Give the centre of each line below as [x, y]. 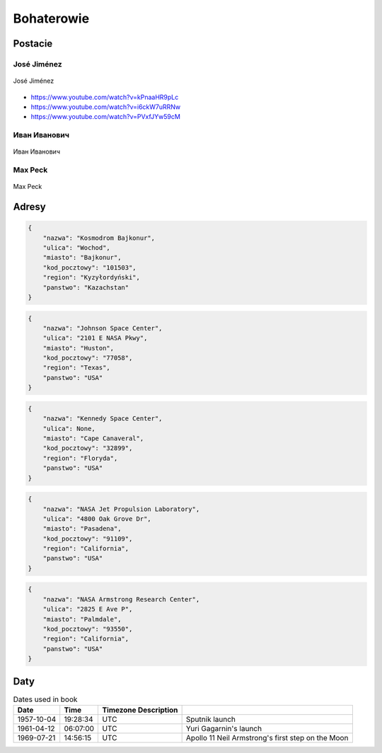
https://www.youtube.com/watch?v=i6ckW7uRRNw [106, 107]
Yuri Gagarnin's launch [224, 729]
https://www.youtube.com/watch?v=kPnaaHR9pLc [105, 97]
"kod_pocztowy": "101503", [90, 268]
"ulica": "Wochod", [77, 247]
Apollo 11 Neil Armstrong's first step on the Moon [267, 738]
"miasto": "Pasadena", [82, 529]
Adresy [29, 207]
